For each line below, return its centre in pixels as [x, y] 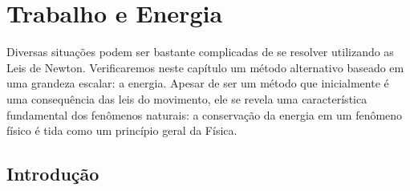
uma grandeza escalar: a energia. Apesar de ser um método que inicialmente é [198, 83]
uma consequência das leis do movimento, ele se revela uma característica [187, 98]
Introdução [53, 174]
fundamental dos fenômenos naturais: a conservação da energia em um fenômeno [205, 114]
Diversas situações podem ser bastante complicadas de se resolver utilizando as [200, 52]
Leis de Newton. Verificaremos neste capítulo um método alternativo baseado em [205, 67]
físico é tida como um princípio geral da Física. [122, 130]
